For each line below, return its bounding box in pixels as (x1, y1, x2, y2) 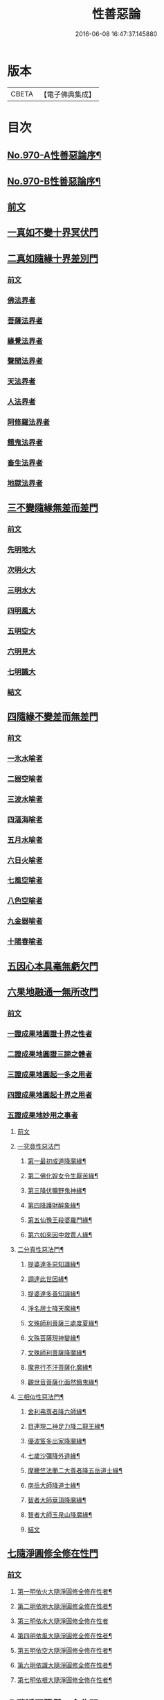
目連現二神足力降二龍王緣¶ (27, 1422, 105, 1430)
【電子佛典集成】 (39, 89, 95, 99)
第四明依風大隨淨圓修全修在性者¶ (17, 1631, 113, 1640)
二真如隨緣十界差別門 (7, 252, 98, 264)
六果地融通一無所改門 (7, 986, 98, 997)
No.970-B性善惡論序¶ (7, 175, 102, 187)
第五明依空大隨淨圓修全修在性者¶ (17, 1646, 113, 1654)
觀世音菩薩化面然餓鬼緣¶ (27, 1377, 99, 1386)
